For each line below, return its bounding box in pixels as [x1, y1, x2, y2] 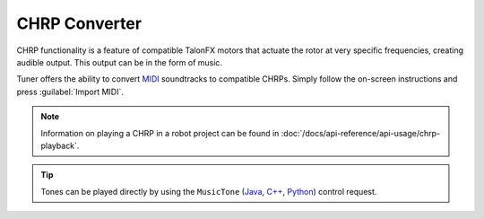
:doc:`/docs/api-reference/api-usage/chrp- [281, 127, 441, 138]
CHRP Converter [16, 13, 143, 33]
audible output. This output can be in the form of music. [16, 57, 223, 67]
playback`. [40, 140, 80, 151]
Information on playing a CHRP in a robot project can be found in [40, 127, 280, 138]
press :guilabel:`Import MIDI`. [16, 86, 125, 97]
